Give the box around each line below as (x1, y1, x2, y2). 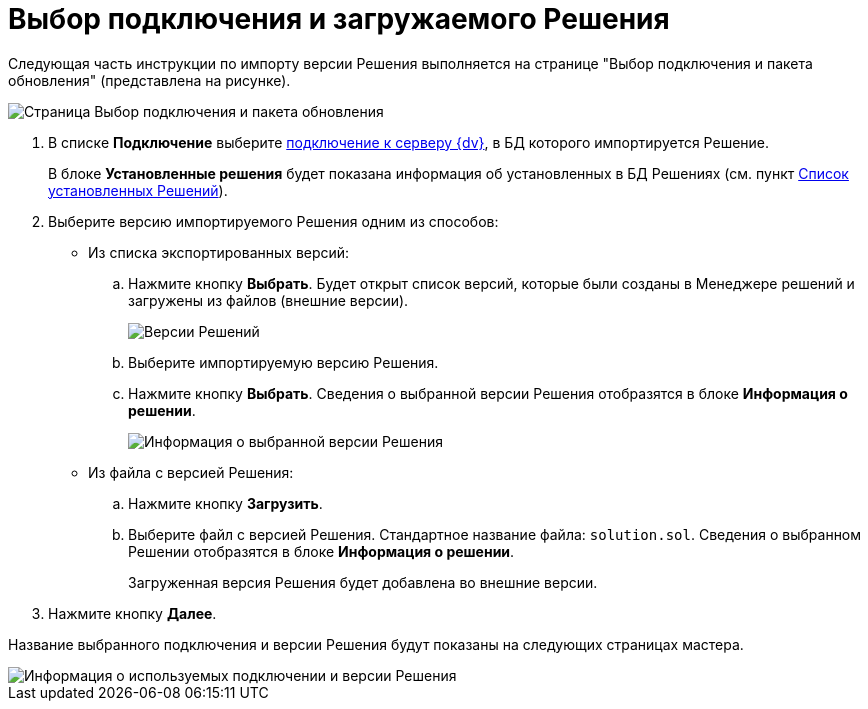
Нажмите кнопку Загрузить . (128, 494, 323, 512)
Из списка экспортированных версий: (88, 243, 350, 261)
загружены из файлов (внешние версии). (128, 291, 409, 309)
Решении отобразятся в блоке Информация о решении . (128, 542, 515, 560)
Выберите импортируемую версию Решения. (128, 353, 439, 371)
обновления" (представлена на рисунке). (8, 71, 291, 89)
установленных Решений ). (48, 181, 228, 199)
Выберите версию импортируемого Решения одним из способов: (48, 212, 499, 230)
